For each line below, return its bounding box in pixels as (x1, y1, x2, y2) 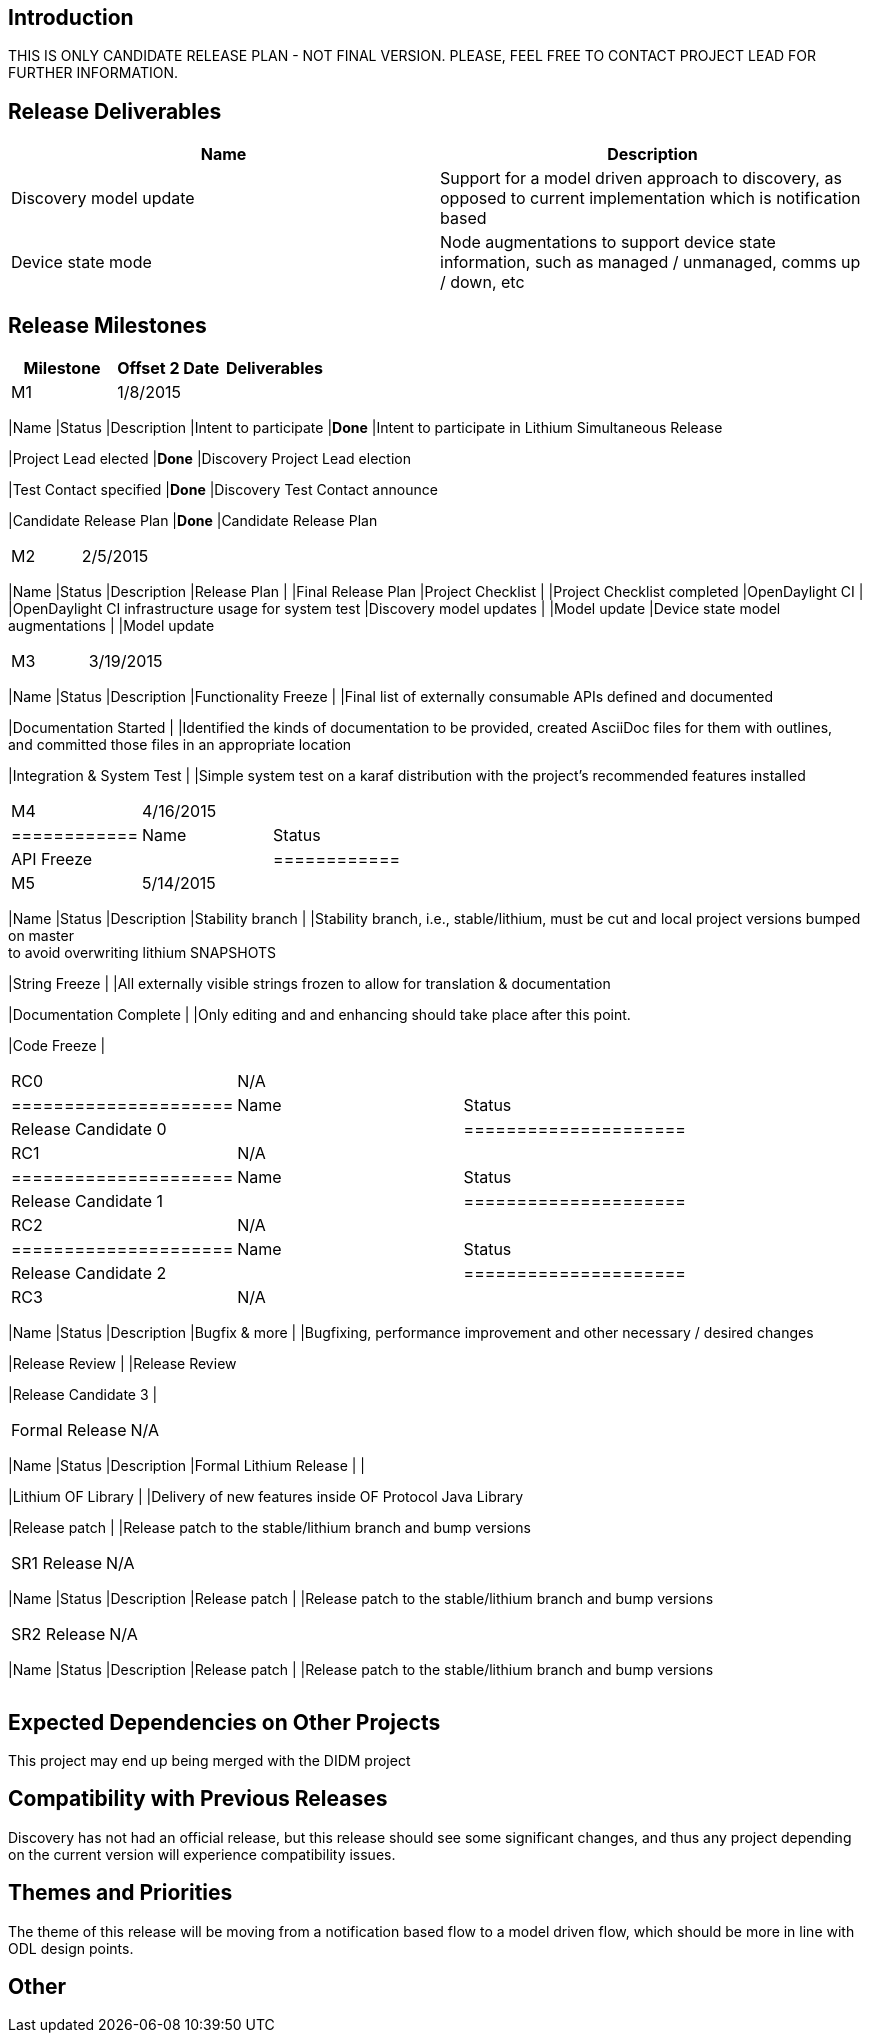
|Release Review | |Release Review (8, 1355, 237, 1373)
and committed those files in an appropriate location (8, 736, 352, 754)
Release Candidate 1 (11, 1191, 163, 1212)
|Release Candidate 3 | (8, 1386, 158, 1404)
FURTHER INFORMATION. (8, 64, 178, 82)
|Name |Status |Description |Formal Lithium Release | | (8, 1457, 366, 1475)
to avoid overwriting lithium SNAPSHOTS (8, 944, 276, 962)
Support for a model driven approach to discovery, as (440, 168, 842, 189)
